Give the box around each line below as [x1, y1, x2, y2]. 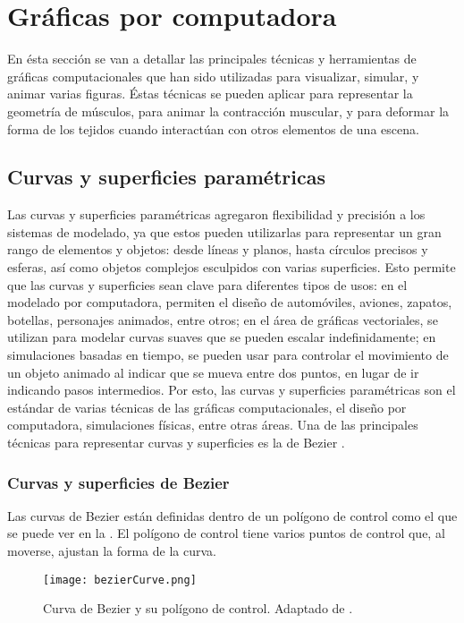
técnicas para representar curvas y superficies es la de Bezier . [7, 433, 345, 452]
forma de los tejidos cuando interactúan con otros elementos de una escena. [7, 119, 419, 138]
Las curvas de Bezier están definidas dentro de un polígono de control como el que [7, 506, 458, 525]
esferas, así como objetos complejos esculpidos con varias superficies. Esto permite [7, 258, 456, 277]
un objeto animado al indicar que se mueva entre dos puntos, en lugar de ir [7, 363, 419, 381]
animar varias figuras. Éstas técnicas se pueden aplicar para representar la [7, 84, 413, 103]
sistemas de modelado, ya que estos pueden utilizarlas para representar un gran [7, 222, 442, 241]
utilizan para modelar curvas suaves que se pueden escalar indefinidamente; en [7, 328, 436, 346]
